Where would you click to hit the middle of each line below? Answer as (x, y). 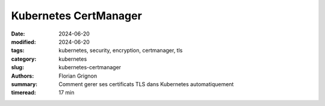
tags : (18, 51)
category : (24, 59)
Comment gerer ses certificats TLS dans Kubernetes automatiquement (146, 84)
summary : (24, 84)
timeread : (23, 93)
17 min (67, 93)
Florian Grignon (78, 76)
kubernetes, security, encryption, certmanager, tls (121, 51)
